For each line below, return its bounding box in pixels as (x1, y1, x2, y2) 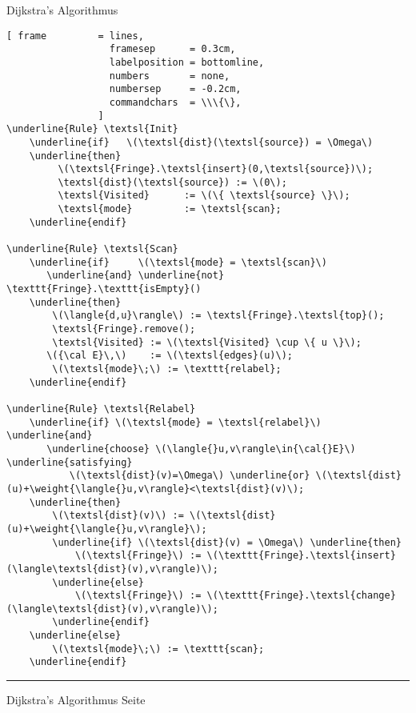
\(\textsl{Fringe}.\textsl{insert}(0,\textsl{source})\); (58, 163, 374, 175)
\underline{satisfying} (6, 456, 133, 468)
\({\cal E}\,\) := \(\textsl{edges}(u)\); (46, 350, 293, 362)
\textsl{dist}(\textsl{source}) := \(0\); (58, 176, 287, 188)
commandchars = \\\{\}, (109, 96, 242, 108)
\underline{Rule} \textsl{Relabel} (6, 403, 196, 415)
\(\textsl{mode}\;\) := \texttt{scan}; (52, 643, 265, 655)
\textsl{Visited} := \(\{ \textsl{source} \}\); (58, 190, 350, 202)
